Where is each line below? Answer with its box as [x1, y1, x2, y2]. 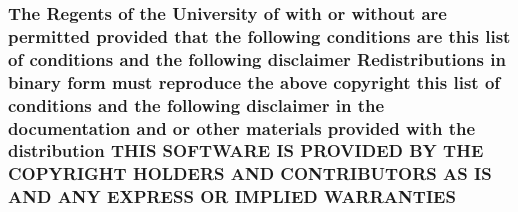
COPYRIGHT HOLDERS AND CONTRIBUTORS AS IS [8, 161, 492, 186]
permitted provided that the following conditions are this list [8, 23, 511, 48]
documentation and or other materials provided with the [8, 115, 476, 140]
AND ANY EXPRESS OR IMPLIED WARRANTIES [8, 184, 456, 209]
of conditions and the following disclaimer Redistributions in [8, 46, 506, 71]
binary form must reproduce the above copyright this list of [8, 69, 501, 94]
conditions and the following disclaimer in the [8, 92, 385, 117]
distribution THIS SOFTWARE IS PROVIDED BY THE [8, 138, 484, 163]
